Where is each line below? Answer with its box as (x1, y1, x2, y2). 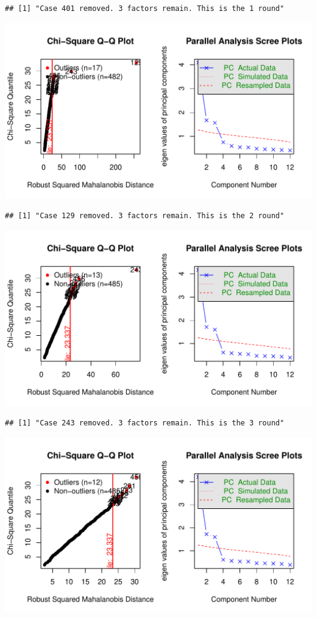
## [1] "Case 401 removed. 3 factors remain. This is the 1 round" (5, 4, 285, 13)
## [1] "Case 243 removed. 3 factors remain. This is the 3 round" (5, 419, 285, 428)
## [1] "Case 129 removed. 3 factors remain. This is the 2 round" (5, 211, 285, 221)
